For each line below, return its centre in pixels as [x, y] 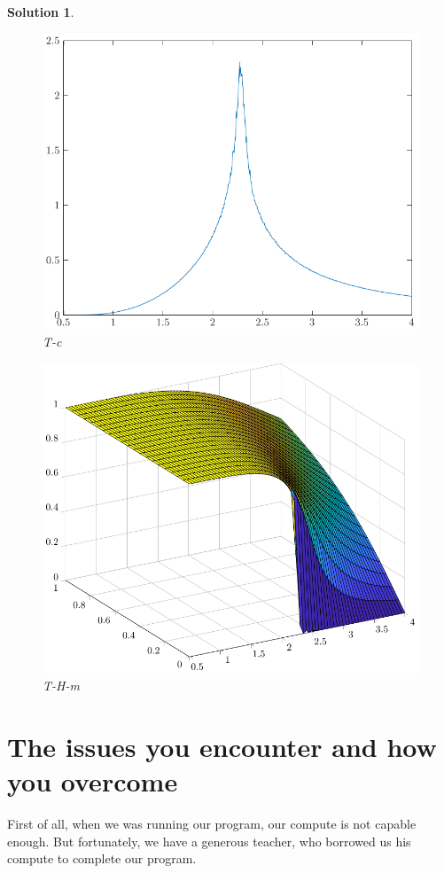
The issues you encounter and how [222, 746]
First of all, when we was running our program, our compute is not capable [212, 824]
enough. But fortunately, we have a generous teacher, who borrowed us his [209, 841]
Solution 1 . [41, 12]
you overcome [93, 781]
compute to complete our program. [102, 858]
